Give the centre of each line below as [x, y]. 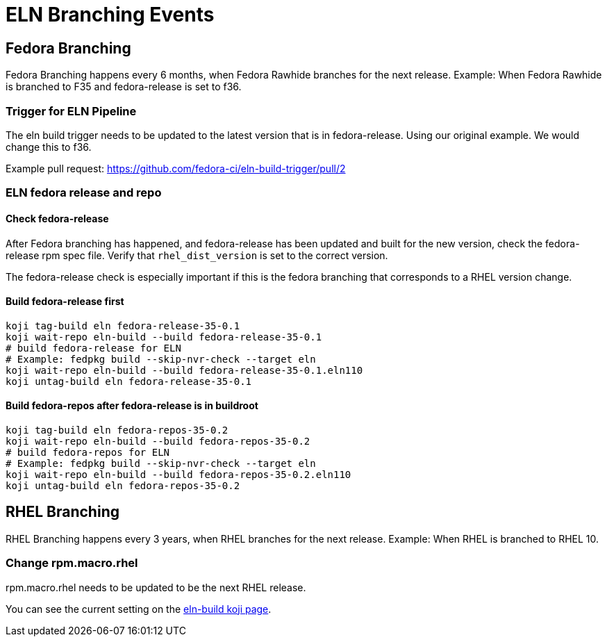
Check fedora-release [57, 218]
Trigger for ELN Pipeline [71, 111]
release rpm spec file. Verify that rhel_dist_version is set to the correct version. [197, 255]
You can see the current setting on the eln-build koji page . [139, 609]
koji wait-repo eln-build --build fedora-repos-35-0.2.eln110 [178, 474]
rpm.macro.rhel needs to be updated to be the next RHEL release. [156, 587]
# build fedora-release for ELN [93, 348]
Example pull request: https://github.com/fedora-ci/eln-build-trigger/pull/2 [176, 168]
